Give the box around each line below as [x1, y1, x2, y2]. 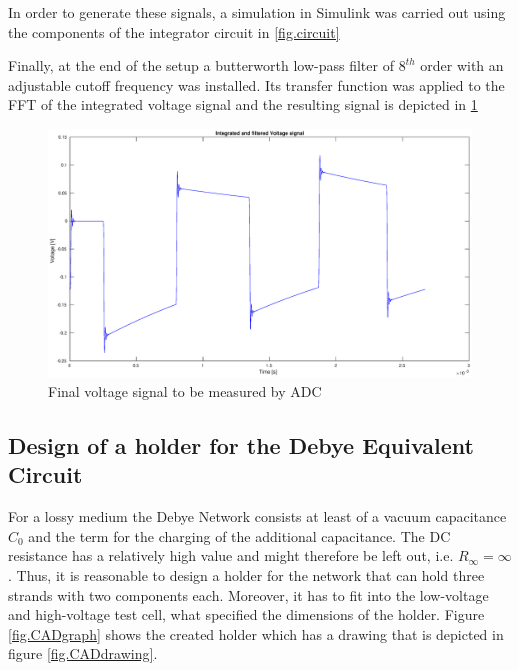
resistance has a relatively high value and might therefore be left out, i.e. [8, 545, 454, 566]
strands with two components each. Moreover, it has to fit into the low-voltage [8, 584, 489, 605]
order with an [420, 55, 504, 76]
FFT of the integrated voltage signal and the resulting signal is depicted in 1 [8, 94, 478, 115]
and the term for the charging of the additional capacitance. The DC [28, 525, 451, 546]
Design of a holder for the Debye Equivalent [8, 429, 474, 460]
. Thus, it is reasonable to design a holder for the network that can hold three [8, 564, 485, 585]
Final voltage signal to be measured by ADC [48, 381, 322, 401]
